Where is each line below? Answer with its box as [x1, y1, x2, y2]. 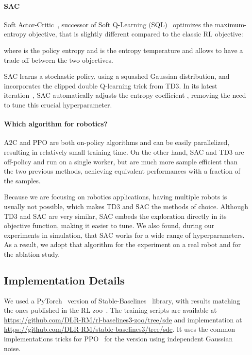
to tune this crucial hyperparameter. [4, 99, 112, 109]
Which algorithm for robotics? [4, 119, 108, 129]
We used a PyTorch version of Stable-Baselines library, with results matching [4, 295, 240, 305]
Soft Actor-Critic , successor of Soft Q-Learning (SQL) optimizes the [4, 19, 213, 29]
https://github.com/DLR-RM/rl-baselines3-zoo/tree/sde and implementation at [4, 314, 242, 324]
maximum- [215, 19, 247, 29]
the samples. [4, 175, 41, 185]
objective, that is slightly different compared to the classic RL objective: [28, 29, 243, 39]
